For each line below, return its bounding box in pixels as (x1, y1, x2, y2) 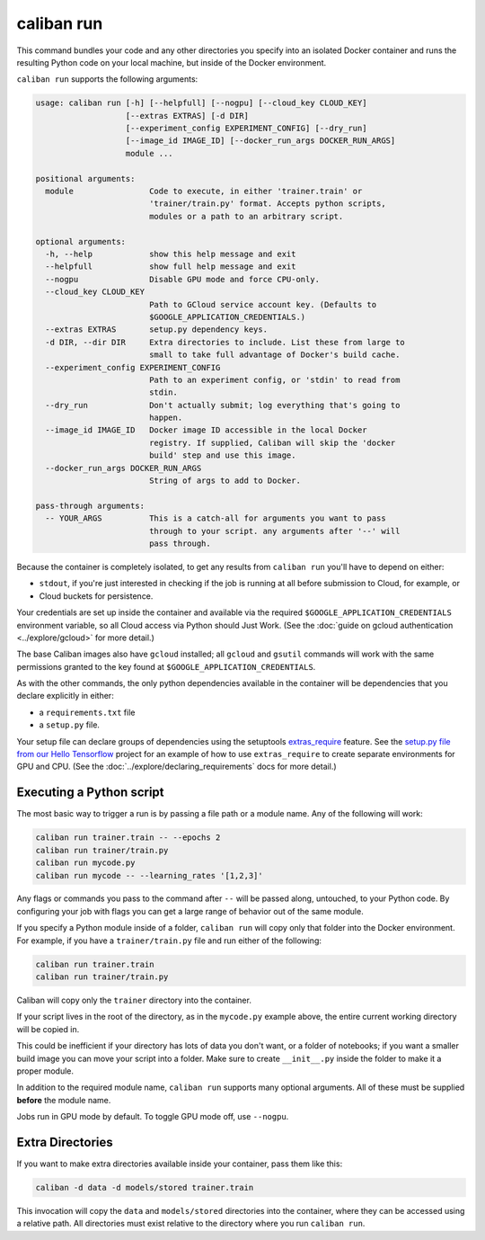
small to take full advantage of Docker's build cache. (148, 350, 401, 360)
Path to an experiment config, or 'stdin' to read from (148, 374, 401, 385)
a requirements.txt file (39, 707, 136, 718)
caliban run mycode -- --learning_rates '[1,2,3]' (35, 870, 264, 880)
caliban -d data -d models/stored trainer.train (35, 1182, 254, 1193)
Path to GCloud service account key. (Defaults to (148, 299, 377, 309)
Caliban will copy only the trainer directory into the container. (16, 995, 251, 1006)
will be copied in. (16, 1023, 80, 1034)
